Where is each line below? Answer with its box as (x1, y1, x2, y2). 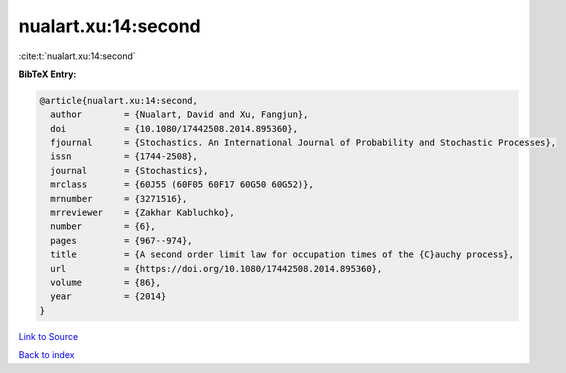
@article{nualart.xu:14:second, (39, 95, 199, 106)
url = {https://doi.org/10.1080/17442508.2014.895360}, (50, 263, 383, 274)
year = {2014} (50, 291, 167, 302)
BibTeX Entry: (18, 68, 77, 80)
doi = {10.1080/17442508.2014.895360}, (50, 123, 299, 134)
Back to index (18, 349, 75, 361)
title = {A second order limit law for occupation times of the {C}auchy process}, (50, 249, 515, 260)
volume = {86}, (50, 277, 162, 288)
